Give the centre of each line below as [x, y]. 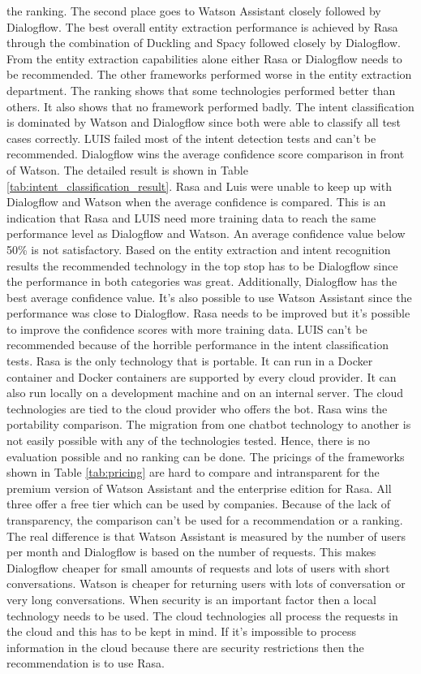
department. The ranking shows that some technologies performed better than [201, 90]
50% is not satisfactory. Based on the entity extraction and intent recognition [199, 249]
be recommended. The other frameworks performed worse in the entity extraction [209, 74]
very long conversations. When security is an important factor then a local [191, 599]
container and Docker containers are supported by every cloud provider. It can [202, 376]
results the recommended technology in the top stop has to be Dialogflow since [202, 265]
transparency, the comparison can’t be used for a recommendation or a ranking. [205, 520]
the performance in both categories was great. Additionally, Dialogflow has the [202, 281]
